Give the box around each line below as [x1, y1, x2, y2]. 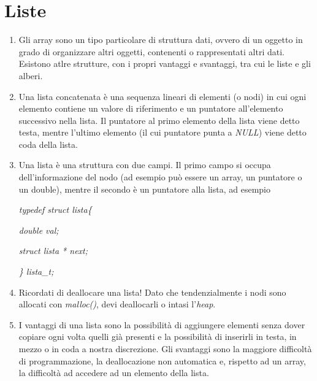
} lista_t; [18, 265, 54, 278]
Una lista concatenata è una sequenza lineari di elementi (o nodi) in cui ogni [18, 90, 307, 102]
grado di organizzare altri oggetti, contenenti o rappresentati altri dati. [18, 45, 285, 58]
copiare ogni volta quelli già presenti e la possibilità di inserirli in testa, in [18, 330, 297, 343]
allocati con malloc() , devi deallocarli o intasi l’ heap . [18, 298, 216, 310]
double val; [18, 223, 59, 236]
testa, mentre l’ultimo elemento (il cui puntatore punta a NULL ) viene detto [18, 126, 307, 139]
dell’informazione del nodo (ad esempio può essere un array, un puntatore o [18, 171, 302, 183]
